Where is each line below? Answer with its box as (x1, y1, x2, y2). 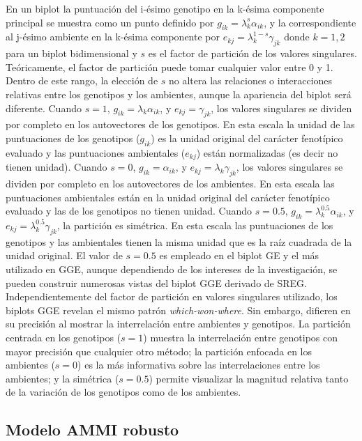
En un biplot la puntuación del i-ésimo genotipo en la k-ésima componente (6, 1, 324, 15)
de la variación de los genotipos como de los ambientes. (6, 385, 241, 399)
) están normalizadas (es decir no (196, 145, 338, 160)
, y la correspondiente (264, 15, 356, 29)
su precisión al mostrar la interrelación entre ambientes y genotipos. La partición (6, 316, 351, 331)
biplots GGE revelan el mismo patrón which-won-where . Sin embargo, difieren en (6, 302, 351, 317)
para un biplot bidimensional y (6, 46, 137, 61)
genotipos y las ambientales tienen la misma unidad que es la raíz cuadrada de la (6, 234, 352, 249)
